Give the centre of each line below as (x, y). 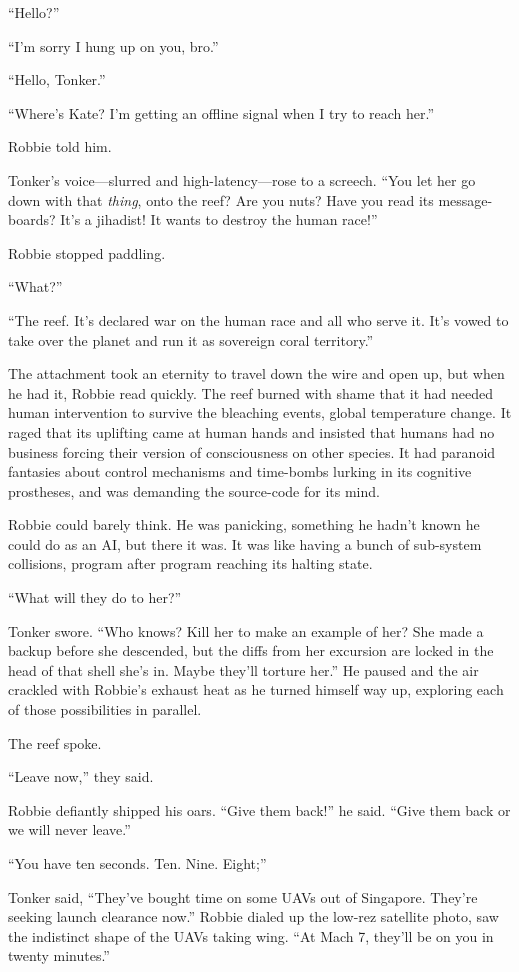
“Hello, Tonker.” (57, 79)
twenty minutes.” (59, 955)
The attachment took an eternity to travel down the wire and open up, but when (256, 373)
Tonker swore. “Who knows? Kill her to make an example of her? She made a (246, 630)
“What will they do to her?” (95, 597)
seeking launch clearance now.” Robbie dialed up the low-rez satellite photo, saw (253, 916)
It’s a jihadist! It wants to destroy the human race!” (219, 219)
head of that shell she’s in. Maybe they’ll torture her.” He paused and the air (243, 669)
